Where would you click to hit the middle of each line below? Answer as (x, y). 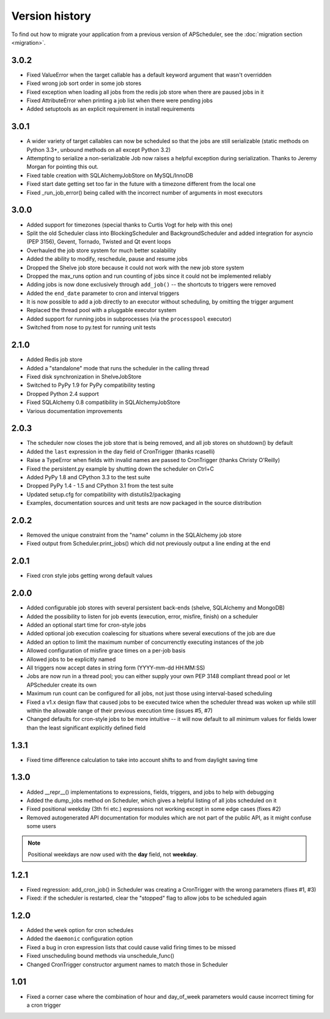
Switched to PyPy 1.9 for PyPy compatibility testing (91, 385)
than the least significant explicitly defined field (86, 728)
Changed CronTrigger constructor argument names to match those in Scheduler (127, 965)
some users (41, 826)
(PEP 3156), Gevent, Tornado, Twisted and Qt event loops (99, 242)
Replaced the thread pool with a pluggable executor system (101, 310)
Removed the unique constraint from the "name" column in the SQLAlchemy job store (134, 535)
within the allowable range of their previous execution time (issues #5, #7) (120, 711)
